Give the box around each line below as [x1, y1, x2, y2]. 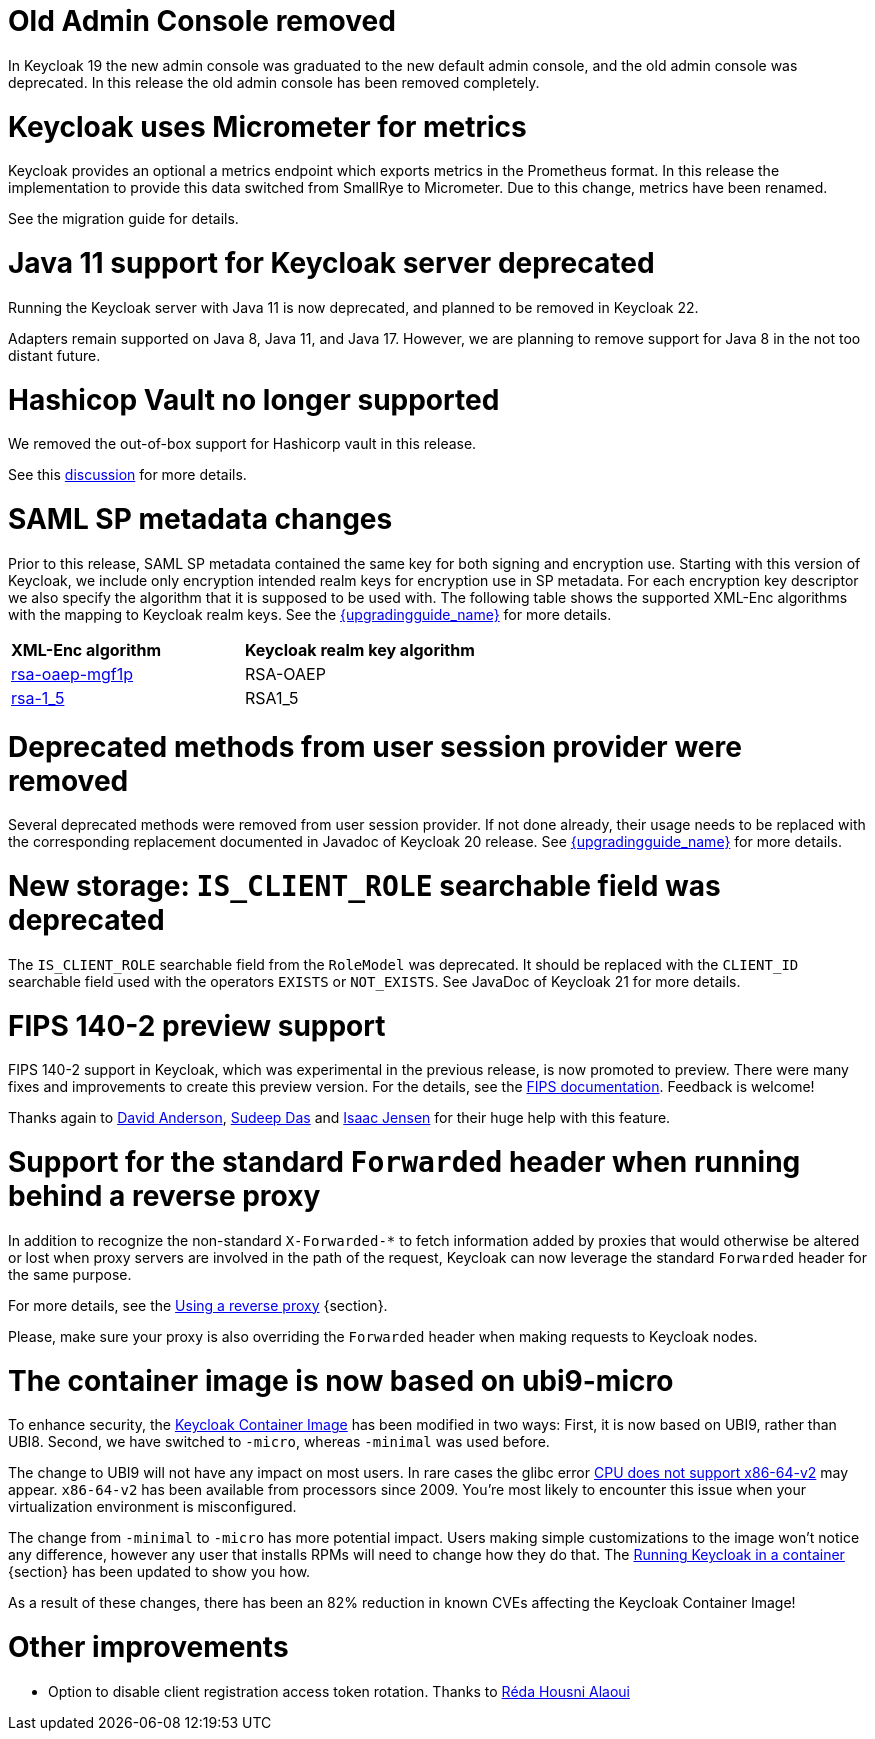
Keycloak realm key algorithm [244, 639, 475, 660]
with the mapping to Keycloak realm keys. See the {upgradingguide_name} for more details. [8, 605, 612, 623]
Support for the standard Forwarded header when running [8, 1145, 801, 1179]
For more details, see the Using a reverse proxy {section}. [8, 1296, 388, 1314]
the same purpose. [8, 1265, 132, 1283]
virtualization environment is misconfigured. [8, 1498, 297, 1516]
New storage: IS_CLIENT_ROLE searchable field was [8, 869, 721, 903]
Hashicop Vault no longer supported [8, 382, 500, 417]
